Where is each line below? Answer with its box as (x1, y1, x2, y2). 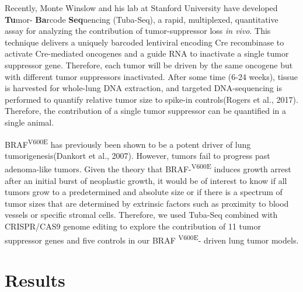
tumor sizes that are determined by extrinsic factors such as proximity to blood (5, 197, 289, 209)
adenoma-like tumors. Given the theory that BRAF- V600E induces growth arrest (5, 161, 291, 175)
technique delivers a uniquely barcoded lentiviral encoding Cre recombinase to (5, 36, 284, 48)
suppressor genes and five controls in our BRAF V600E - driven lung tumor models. (5, 232, 299, 246)
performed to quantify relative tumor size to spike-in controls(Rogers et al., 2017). (5, 93, 298, 105)
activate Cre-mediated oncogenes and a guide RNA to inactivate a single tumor (5, 47, 289, 60)
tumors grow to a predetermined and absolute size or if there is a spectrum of (5, 186, 283, 198)
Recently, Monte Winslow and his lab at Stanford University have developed (5, 2, 278, 13)
